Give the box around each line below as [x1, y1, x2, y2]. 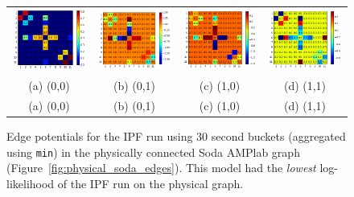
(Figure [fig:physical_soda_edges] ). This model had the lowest [6, 159, 316, 176]
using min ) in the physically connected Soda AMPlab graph [6, 143, 300, 160]
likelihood [6, 174, 55, 191]
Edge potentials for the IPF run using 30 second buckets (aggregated [6, 127, 346, 144]
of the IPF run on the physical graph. [57, 174, 244, 191]
